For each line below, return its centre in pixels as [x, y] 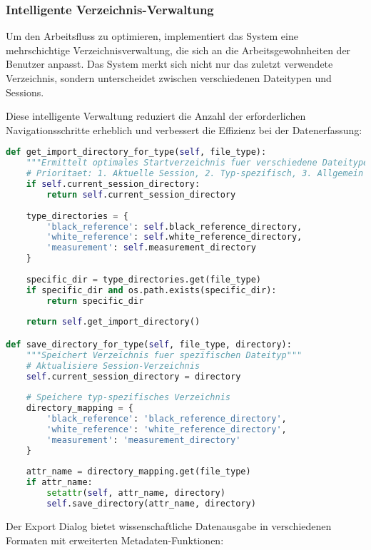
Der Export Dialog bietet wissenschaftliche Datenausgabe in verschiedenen [169, 525]
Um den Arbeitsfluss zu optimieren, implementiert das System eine [152, 36]
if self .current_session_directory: [113, 184]
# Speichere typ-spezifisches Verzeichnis [128, 398]
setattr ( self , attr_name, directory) [136, 493]
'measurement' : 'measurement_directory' [144, 440]
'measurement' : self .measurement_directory [151, 248]
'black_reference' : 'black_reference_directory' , [167, 419]
